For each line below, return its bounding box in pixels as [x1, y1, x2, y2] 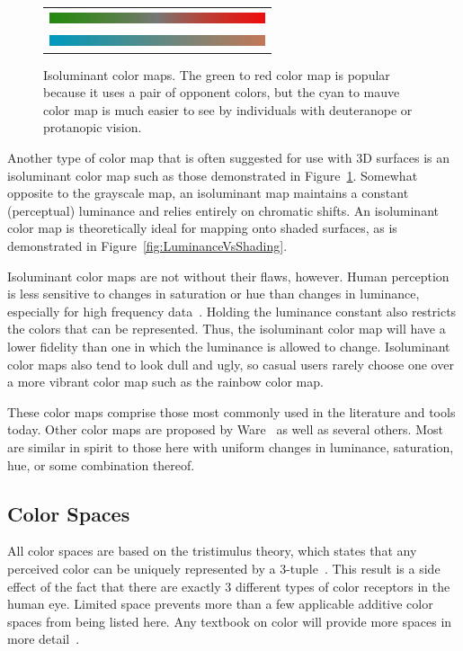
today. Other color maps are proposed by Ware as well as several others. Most [7, 420, 443, 439]
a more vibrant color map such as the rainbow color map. [7, 372, 324, 391]
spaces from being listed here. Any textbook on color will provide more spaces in [7, 611, 452, 630]
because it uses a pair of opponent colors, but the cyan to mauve [43, 83, 400, 102]
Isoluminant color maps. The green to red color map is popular [43, 65, 390, 84]
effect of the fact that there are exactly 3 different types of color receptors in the [7, 576, 450, 595]
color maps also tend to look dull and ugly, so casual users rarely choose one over [7, 354, 454, 373]
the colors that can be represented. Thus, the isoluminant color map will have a [7, 319, 446, 338]
